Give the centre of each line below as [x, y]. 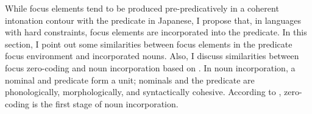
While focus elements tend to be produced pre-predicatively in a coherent [142, 8]
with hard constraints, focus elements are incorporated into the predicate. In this [156, 32]
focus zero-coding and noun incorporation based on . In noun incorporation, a [150, 67]
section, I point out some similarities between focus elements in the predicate [149, 44]
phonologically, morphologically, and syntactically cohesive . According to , [143, 92]
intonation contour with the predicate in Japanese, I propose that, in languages [153, 20]
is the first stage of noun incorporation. [105, 103]
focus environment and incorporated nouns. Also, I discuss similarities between [152, 56]
